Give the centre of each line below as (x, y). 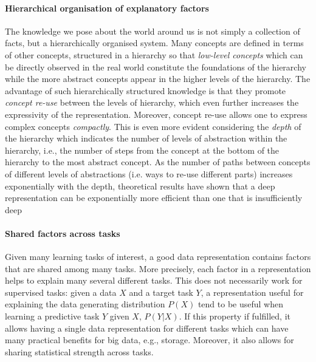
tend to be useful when (240, 304)
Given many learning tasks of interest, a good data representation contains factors (158, 257)
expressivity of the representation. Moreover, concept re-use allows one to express (156, 114)
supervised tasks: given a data (61, 292)
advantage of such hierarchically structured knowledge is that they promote (146, 90)
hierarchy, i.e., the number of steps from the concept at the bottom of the (142, 150)
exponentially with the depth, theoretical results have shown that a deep (140, 186)
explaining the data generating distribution (85, 304)
